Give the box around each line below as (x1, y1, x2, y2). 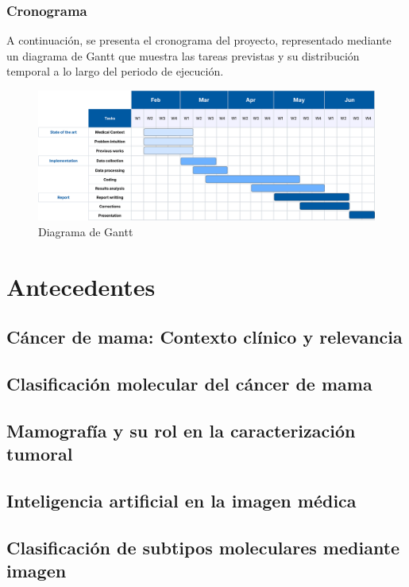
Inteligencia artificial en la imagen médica (6, 488, 357, 512)
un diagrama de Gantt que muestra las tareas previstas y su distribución (6, 47, 360, 64)
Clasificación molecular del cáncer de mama (6, 371, 372, 395)
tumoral (6, 441, 73, 466)
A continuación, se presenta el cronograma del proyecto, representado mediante (6, 32, 392, 49)
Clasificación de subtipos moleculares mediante (6, 535, 400, 559)
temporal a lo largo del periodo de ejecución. (6, 63, 224, 80)
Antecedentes (6, 270, 156, 302)
